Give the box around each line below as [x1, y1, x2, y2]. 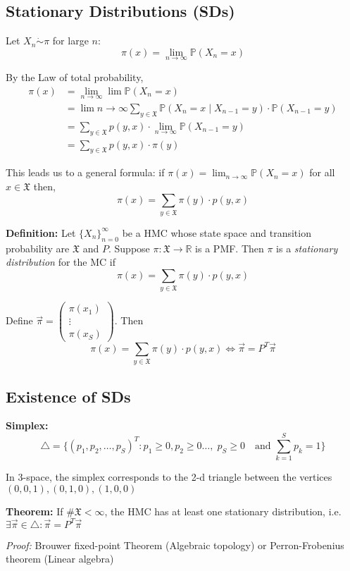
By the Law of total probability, [6, 70, 144, 85]
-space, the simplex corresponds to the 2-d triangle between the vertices [23, 469, 332, 484]
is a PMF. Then [195, 240, 264, 255]
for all [309, 165, 335, 180]
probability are [6, 240, 70, 255]
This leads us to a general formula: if [6, 165, 165, 180]
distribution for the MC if [6, 254, 115, 269]
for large [52, 33, 89, 48]
